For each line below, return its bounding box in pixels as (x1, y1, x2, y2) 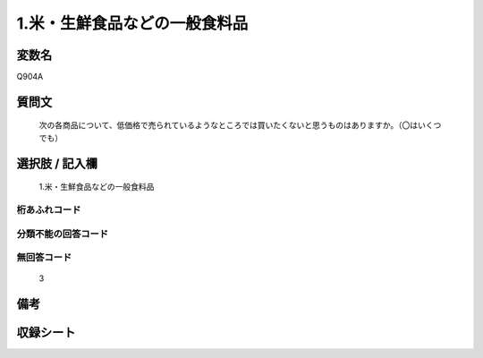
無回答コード (16, 251, 72, 264)
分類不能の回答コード (16, 227, 109, 240)
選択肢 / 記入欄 (16, 156, 98, 171)
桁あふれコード (16, 204, 81, 217)
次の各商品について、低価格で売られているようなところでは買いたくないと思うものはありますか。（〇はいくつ (38, 120, 442, 131)
